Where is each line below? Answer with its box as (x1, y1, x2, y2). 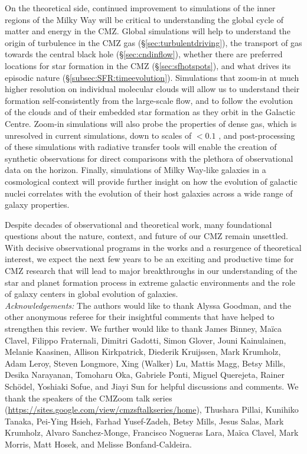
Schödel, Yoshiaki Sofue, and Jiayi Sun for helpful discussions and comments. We (5, 380, 299, 392)
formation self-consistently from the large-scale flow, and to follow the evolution (5, 94, 293, 106)
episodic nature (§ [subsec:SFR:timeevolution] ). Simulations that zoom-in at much (5, 71, 299, 83)
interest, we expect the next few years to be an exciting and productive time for (5, 253, 294, 265)
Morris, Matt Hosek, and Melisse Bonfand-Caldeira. (5, 437, 192, 450)
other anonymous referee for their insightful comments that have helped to (5, 311, 275, 323)
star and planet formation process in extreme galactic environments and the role (5, 276, 296, 288)
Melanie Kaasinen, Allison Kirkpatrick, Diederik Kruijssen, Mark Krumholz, (5, 345, 281, 358)
